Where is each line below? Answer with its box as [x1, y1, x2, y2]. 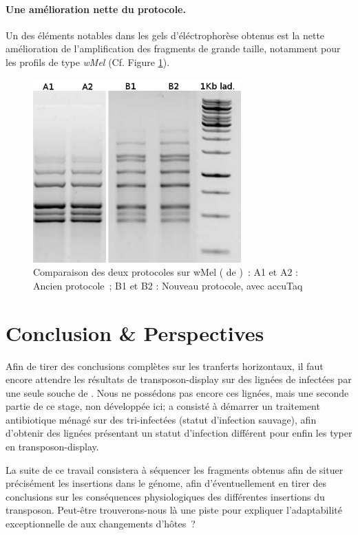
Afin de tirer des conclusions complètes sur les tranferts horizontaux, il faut [6, 358, 324, 373]
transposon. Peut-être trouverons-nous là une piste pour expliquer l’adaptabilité [6, 503, 342, 517]
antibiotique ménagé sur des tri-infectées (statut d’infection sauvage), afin [6, 412, 317, 426]
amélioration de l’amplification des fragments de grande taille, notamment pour [6, 41, 341, 56]
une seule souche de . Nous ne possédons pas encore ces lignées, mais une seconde [6, 385, 349, 400]
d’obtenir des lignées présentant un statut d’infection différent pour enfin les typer [6, 426, 352, 440]
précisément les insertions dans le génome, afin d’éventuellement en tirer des [6, 476, 327, 490]
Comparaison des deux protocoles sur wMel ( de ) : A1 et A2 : [33, 265, 298, 279]
